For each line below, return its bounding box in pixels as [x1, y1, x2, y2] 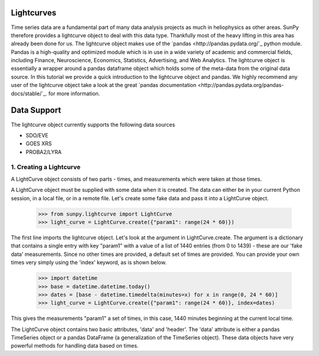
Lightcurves [11, 8, 57, 18]
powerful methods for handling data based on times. [11, 342, 139, 349]
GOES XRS [25, 140, 53, 147]
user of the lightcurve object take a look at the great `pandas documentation [11, 82, 197, 89]
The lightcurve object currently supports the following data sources [11, 121, 175, 128]
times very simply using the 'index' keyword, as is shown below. [11, 259, 167, 266]
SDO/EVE [25, 132, 48, 139]
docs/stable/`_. [11, 89, 47, 97]
